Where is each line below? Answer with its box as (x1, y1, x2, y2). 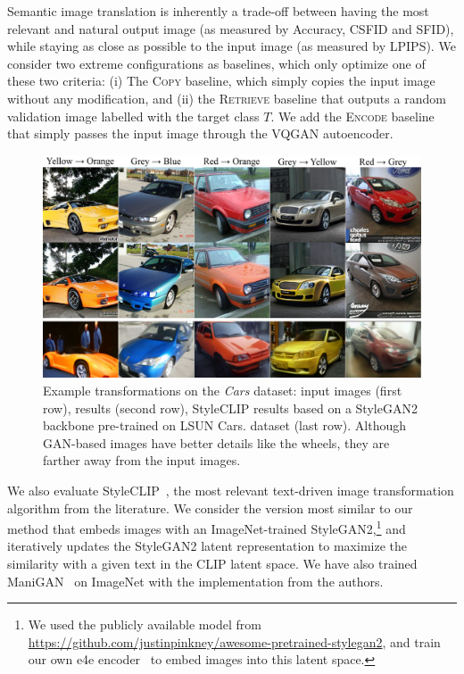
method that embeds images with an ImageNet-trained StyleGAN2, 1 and (7, 517, 406, 537)
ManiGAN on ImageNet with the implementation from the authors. (7, 571, 384, 590)
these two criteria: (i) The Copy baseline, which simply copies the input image (7, 71, 435, 90)
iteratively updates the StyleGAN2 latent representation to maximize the (7, 537, 407, 555)
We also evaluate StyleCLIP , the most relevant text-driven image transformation (7, 480, 454, 499)
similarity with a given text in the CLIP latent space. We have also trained (7, 554, 418, 573)
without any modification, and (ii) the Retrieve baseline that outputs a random (7, 88, 446, 107)
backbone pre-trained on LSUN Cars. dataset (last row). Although (43, 416, 406, 435)
